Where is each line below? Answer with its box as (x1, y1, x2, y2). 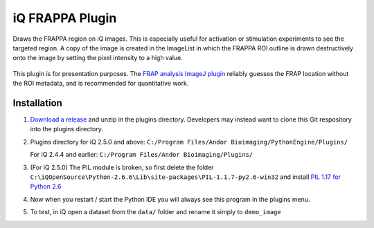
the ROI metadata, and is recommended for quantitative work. (12, 79, 189, 88)
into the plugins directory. (30, 125, 103, 133)
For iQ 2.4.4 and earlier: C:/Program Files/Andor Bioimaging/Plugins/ (30, 151, 253, 159)
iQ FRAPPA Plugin (12, 10, 117, 26)
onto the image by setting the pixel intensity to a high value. (12, 54, 183, 62)
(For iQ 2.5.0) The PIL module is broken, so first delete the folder (30, 163, 214, 171)
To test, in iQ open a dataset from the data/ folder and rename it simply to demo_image (30, 208, 282, 216)
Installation (12, 97, 62, 108)
